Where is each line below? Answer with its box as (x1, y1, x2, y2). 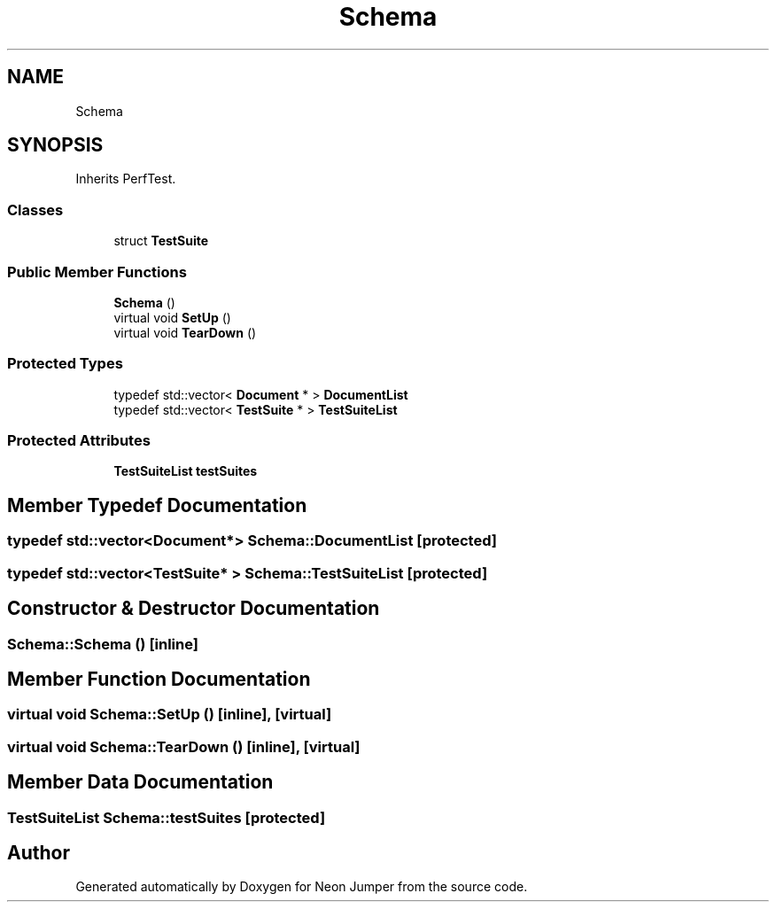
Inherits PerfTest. (75, 171, 176, 187)
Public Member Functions (7, 262, 187, 281)
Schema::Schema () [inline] (7, 634, 198, 653)
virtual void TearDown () (113, 324, 257, 340)
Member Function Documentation (7, 667, 311, 690)
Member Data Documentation (7, 771, 274, 794)
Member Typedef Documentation (7, 493, 307, 517)
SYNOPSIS (7, 134, 104, 157)
